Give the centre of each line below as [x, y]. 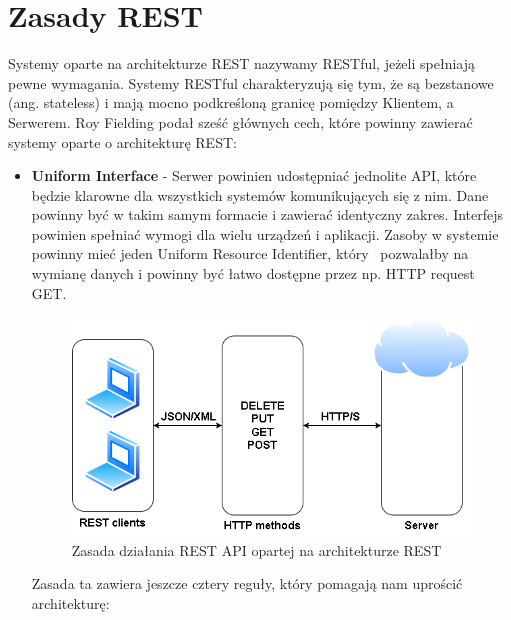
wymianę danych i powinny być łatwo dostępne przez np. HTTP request [253, 273]
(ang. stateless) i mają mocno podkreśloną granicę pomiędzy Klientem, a [231, 102]
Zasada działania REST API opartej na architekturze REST [256, 549]
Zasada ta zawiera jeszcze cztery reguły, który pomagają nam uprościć [247, 583]
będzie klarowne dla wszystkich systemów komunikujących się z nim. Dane [260, 194]
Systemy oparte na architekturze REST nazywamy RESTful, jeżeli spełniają [241, 63]
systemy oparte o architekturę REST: [122, 141]
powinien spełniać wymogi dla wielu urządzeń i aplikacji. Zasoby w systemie [265, 233]
